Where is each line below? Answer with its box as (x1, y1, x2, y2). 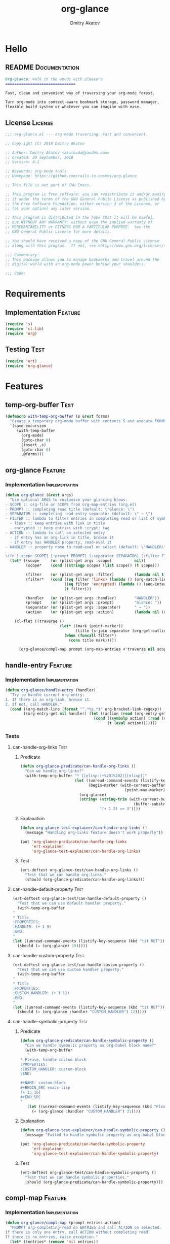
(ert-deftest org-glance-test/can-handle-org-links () (20, 867, 138, 873)
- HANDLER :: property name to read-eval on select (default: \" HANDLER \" (5, 544, 166, 550)
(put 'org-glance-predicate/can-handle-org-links (20, 839, 127, 844)
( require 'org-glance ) (5, 363, 53, 368)
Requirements (5, 288, 66, 299)
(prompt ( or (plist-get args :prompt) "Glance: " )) (25, 600, 162, 606)
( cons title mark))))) (68, 637, 116, 643)
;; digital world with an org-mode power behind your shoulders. (5, 262, 146, 267)
